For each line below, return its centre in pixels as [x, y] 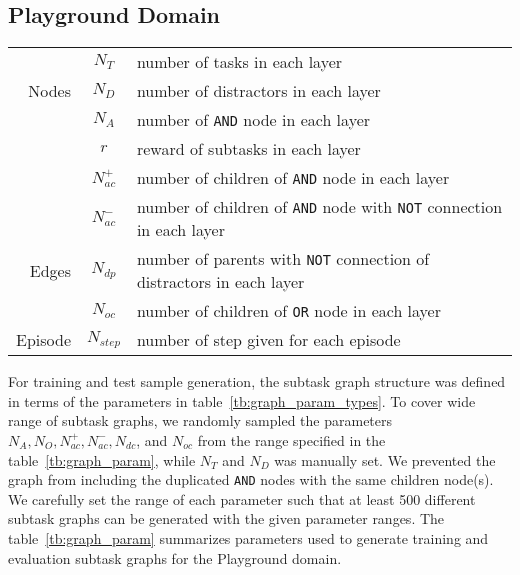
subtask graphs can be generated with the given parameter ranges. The [226, 518]
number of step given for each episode [268, 340]
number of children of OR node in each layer [288, 311]
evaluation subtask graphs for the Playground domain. [175, 557]
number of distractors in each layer [258, 91]
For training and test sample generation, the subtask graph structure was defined [257, 381]
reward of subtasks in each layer [248, 149]
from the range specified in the [291, 439]
